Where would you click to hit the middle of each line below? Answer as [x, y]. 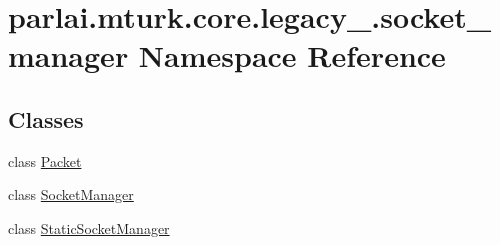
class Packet [45, 160]
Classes [46, 118]
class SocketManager [71, 194]
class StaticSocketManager [89, 227]
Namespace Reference [292, 55]
